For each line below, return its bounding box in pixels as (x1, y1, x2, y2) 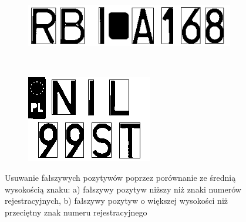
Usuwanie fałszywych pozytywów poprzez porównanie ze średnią (5, 171, 236, 184)
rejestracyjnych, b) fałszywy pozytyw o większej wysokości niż (5, 194, 228, 207)
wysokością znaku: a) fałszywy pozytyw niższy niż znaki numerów (5, 183, 241, 195)
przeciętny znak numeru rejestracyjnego (5, 206, 147, 218)
